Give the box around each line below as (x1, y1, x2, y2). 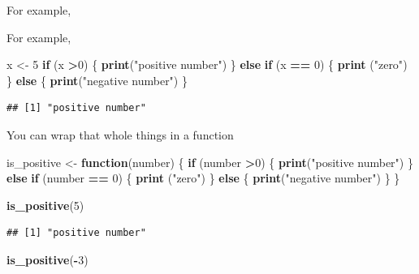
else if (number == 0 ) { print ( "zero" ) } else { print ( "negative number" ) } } (6, 169, 400, 186)
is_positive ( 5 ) (6, 196, 84, 213)
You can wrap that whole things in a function (6, 126, 234, 143)
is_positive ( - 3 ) (6, 250, 89, 268)
